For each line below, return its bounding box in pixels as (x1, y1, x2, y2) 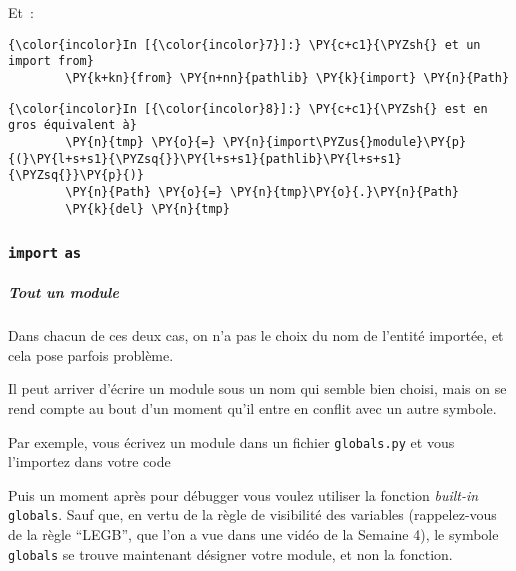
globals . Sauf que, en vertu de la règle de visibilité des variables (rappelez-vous (8, 504, 497, 525)
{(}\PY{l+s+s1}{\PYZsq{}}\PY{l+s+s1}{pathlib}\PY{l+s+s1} (8, 151, 402, 166)
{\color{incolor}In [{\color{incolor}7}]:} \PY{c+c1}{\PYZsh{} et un (8, 37, 481, 52)
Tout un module (8, 282, 119, 303)
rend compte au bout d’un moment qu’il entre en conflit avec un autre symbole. (8, 397, 497, 418)
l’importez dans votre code (8, 451, 171, 472)
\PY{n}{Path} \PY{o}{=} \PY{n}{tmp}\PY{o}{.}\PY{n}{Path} (65, 184, 460, 199)
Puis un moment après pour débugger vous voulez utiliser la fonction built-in (8, 484, 479, 505)
